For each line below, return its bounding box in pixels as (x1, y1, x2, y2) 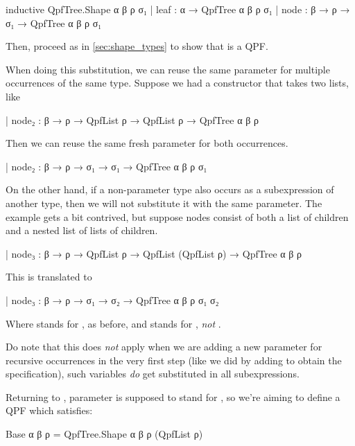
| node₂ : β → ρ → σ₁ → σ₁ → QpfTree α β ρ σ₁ (6, 159, 207, 173)
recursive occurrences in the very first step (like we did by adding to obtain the (6, 353, 342, 367)
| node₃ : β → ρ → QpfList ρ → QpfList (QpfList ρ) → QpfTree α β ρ (6, 246, 302, 260)
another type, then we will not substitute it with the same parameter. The (6, 195, 322, 210)
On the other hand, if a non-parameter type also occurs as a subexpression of (6, 182, 334, 197)
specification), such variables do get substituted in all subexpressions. (6, 366, 300, 381)
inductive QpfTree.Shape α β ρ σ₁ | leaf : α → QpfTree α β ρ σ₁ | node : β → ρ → (6, 2, 350, 16)
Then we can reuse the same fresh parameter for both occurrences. (6, 136, 288, 150)
